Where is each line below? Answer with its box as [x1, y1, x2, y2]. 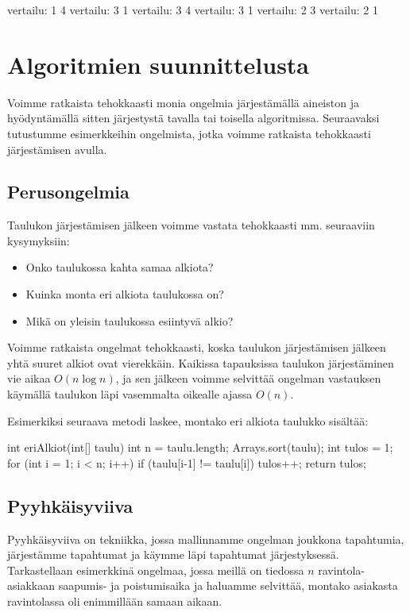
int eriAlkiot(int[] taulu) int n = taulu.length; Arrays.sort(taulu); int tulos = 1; [7, 439, 393, 456]
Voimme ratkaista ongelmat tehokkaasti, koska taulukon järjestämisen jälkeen [7, 339, 386, 356]
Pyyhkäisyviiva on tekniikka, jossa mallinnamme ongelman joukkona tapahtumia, [7, 530, 404, 547]
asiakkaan [7, 577, 55, 594]
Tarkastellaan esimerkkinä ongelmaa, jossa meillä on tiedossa [7, 561, 304, 578]
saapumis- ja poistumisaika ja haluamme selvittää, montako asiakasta [58, 577, 398, 594]
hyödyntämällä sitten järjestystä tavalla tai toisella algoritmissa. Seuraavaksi [7, 110, 380, 126]
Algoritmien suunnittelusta [7, 48, 310, 80]
